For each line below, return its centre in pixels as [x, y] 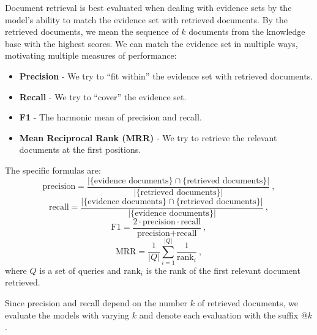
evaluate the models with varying [67, 315]
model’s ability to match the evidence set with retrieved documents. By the [147, 19]
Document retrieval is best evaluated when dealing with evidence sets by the [148, 7]
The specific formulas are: [53, 170]
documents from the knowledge [247, 31]
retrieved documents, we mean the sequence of [92, 31]
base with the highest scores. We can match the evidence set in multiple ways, [151, 43]
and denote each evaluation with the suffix [219, 315]
